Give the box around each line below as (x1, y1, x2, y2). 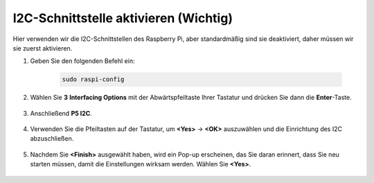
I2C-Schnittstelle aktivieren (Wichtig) (12, 10, 233, 26)
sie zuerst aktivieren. (12, 44, 73, 52)
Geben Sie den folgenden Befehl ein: (30, 57, 135, 65)
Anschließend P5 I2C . (30, 109, 93, 117)
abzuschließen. (30, 134, 74, 143)
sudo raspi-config (62, 76, 125, 83)
